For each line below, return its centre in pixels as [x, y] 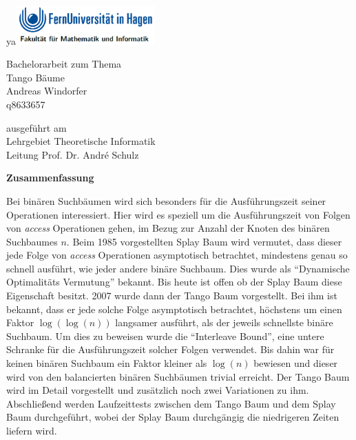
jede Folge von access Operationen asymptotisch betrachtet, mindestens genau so [177, 255]
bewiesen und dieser [296, 363]
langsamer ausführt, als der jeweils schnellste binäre [224, 322]
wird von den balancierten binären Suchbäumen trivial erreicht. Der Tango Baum [178, 376]
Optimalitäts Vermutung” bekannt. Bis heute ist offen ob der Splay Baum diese [174, 282]
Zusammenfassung [50, 178]
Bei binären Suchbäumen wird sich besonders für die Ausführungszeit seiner [166, 200]
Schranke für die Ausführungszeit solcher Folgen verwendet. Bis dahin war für [170, 349]
